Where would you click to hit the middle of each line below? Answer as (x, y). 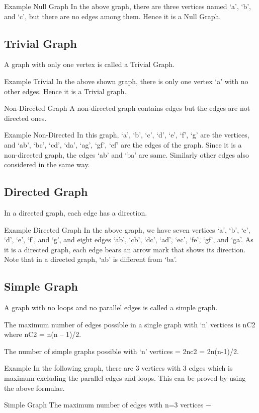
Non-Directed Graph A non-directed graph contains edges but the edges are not (127, 108)
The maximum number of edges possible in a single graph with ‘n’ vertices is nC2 (130, 324)
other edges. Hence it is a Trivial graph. (65, 91)
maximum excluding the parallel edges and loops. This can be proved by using (125, 378)
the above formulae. (34, 388)
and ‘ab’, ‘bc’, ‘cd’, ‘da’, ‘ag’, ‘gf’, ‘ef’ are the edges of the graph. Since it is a (123, 144)
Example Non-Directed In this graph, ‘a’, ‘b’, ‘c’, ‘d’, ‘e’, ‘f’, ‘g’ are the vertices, (127, 135)
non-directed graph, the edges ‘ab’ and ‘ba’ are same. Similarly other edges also (127, 154)
